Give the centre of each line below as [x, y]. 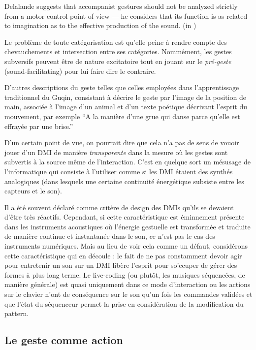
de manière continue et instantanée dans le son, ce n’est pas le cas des [110, 236]
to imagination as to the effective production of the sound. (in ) [100, 25]
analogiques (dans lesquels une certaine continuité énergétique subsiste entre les [124, 181]
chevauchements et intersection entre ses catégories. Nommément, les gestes [118, 51]
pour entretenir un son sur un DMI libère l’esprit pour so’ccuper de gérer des [121, 265]
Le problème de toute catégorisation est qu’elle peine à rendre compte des [116, 42]
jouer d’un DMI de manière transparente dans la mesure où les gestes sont [116, 152]
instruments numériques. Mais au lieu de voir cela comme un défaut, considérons [126, 246]
